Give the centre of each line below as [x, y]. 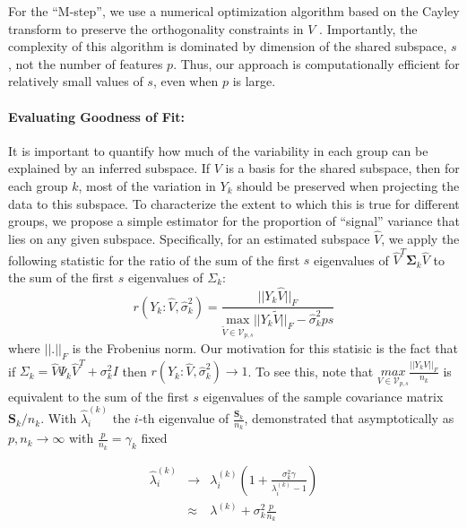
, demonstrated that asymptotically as [349, 418]
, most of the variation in [147, 185]
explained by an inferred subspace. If [109, 168]
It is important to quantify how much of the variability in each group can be [218, 150]
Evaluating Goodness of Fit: [96, 116]
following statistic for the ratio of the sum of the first [154, 260]
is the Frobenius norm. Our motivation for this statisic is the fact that [265, 347]
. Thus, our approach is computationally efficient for [316, 63]
